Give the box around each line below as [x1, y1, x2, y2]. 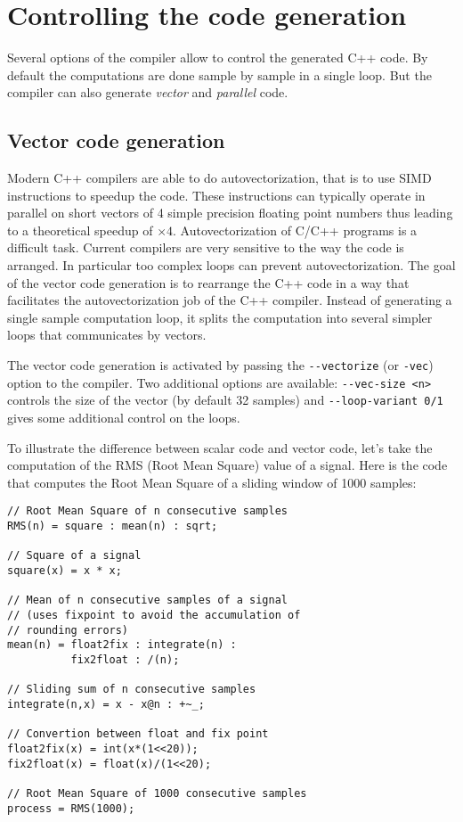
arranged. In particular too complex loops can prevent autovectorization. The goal [7, 256, 456, 275]
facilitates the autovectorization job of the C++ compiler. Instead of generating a [7, 291, 452, 309]
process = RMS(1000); [7, 801, 135, 815]
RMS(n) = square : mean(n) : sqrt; [7, 520, 218, 533]
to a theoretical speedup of [7, 220, 153, 239]
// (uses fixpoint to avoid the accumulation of [7, 608, 301, 621]
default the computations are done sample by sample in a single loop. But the [7, 65, 432, 84]
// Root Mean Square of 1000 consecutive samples [7, 786, 307, 800]
